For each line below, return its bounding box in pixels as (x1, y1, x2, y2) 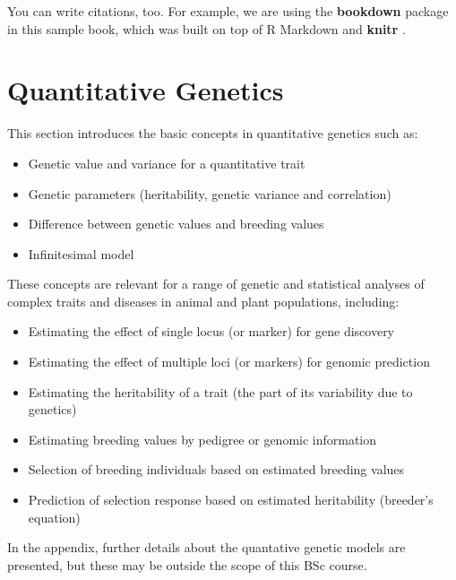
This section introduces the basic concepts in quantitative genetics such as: (7, 124, 418, 143)
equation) (28, 507, 81, 526)
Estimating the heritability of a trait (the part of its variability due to (28, 382, 413, 401)
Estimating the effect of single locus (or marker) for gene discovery (28, 322, 395, 341)
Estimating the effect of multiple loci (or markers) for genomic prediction (28, 352, 430, 371)
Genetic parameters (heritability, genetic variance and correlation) (28, 184, 391, 203)
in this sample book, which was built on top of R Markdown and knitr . (7, 19, 406, 38)
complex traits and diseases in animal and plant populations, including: (7, 291, 400, 310)
